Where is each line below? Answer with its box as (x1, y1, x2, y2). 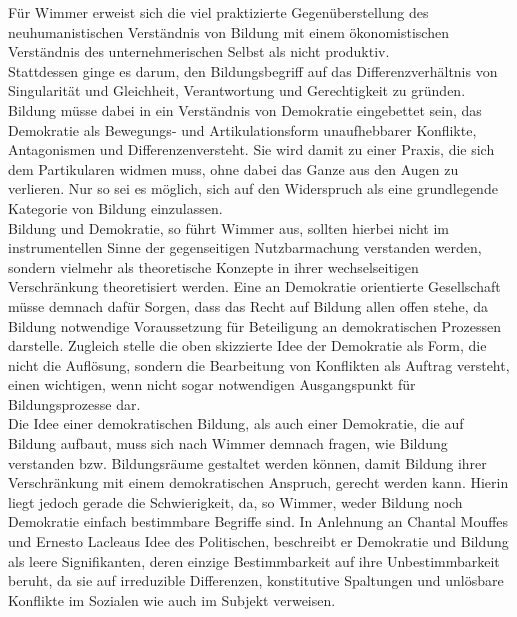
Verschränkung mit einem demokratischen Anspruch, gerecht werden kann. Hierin (8, 472, 509, 493)
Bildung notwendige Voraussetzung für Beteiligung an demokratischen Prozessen (8, 315, 502, 336)
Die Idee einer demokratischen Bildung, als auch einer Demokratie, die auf (8, 413, 464, 434)
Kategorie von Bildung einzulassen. (8, 197, 223, 218)
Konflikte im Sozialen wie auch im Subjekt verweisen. (8, 589, 336, 610)
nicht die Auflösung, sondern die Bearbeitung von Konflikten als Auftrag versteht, (8, 354, 510, 375)
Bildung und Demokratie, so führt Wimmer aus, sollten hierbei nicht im (8, 217, 450, 238)
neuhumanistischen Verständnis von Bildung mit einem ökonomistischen (8, 21, 449, 42)
